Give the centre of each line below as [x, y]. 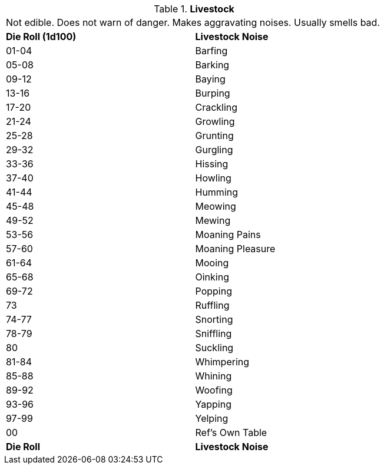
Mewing [213, 220]
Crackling [216, 107]
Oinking [212, 277]
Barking [212, 65]
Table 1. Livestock [194, 9]
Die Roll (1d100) [41, 37]
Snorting [214, 319]
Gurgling [214, 150]
